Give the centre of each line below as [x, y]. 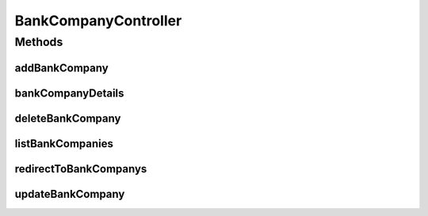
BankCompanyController [98, 21]
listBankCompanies [64, 144]
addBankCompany [61, 68]
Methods [39, 42]
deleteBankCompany [68, 118]
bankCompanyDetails [69, 93]
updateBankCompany [70, 194]
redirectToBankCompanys [81, 169]
